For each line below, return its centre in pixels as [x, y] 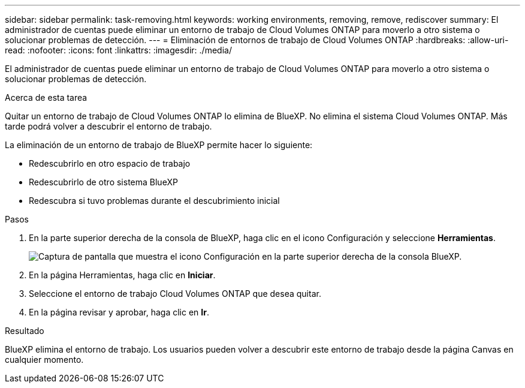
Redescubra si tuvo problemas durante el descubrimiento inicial [154, 201]
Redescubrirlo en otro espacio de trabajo [110, 163]
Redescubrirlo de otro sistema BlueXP [103, 182]
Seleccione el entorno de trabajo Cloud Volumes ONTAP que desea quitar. [175, 294]
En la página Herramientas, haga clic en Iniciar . [122, 275]
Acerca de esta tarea [46, 97]
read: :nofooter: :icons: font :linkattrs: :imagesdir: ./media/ [118, 50]
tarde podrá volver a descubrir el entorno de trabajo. [108, 126]
